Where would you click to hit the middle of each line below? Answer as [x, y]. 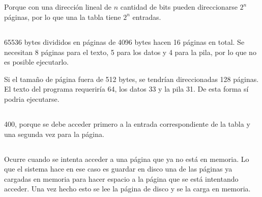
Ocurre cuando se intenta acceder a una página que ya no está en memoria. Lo [127, 159]
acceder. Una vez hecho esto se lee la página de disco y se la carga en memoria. [127, 189]
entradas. [147, 17]
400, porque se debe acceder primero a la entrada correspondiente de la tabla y [127, 123]
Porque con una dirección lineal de [58, 7]
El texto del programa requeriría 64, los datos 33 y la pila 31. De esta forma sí [126, 89]
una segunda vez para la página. [54, 134]
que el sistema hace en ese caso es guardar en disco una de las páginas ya [118, 169]
